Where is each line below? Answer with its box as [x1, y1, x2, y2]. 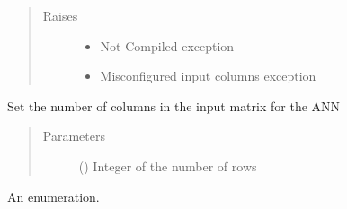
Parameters [42, 126, 105, 145]
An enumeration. [7, 187, 100, 205]
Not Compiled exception [100, 36, 235, 55]
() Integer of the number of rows [78, 156, 257, 175]
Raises [42, 6, 78, 24]
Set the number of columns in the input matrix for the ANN [7, 96, 341, 115]
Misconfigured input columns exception [100, 66, 316, 85]
